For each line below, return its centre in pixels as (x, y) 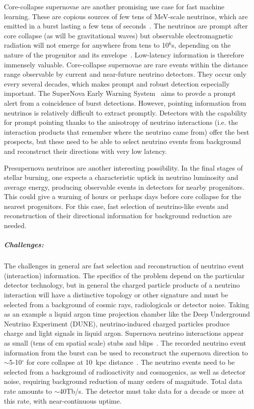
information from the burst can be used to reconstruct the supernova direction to (126, 352)
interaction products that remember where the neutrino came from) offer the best (127, 131)
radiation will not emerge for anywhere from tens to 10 (87, 45)
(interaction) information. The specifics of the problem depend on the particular (124, 275)
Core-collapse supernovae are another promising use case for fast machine (114, 6)
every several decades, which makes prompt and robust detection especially (117, 83)
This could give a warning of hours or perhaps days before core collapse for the (123, 196)
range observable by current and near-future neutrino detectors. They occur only (125, 74)
